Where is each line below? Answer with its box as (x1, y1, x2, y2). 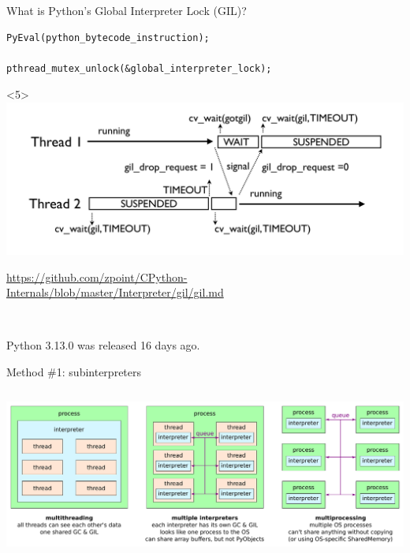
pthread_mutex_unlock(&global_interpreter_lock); (6, 62, 272, 74)
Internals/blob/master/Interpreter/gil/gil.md (6, 284, 224, 301)
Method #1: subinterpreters (6, 363, 142, 379)
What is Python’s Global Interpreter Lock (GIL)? (6, 2, 247, 18)
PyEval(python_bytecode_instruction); (6, 32, 210, 43)
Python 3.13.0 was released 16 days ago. (6, 337, 200, 353)
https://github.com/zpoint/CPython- (6, 268, 188, 285)
